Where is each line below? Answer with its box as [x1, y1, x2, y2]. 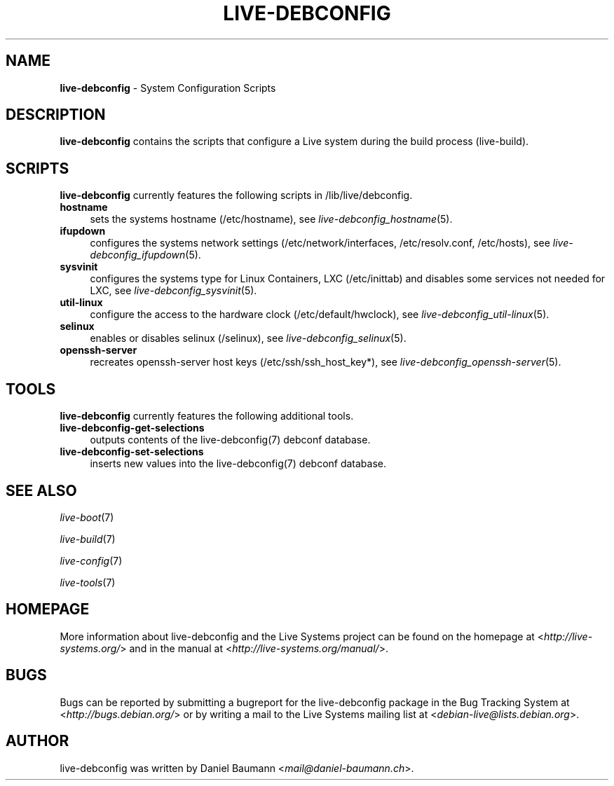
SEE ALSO [6, 481, 77, 499]
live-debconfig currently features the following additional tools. [60, 410, 354, 422]
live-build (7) [60, 532, 116, 545]
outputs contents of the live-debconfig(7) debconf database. [90, 434, 371, 446]
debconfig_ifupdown [90, 249, 186, 261]
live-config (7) [60, 554, 123, 567]
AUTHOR [6, 732, 69, 750]
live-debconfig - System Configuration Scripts [60, 81, 276, 94]
